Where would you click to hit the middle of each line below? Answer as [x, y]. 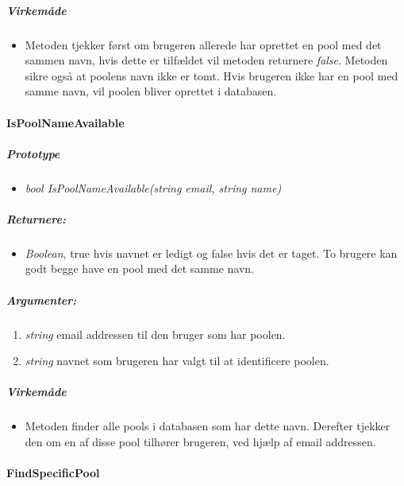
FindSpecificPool [53, 473]
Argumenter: [42, 299]
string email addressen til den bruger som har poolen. [155, 334]
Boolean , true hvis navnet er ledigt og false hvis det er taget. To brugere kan [211, 253]
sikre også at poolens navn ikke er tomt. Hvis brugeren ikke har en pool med [212, 75]
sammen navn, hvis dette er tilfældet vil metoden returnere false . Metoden [206, 60]
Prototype [33, 153]
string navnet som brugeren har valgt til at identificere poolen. [177, 361]
